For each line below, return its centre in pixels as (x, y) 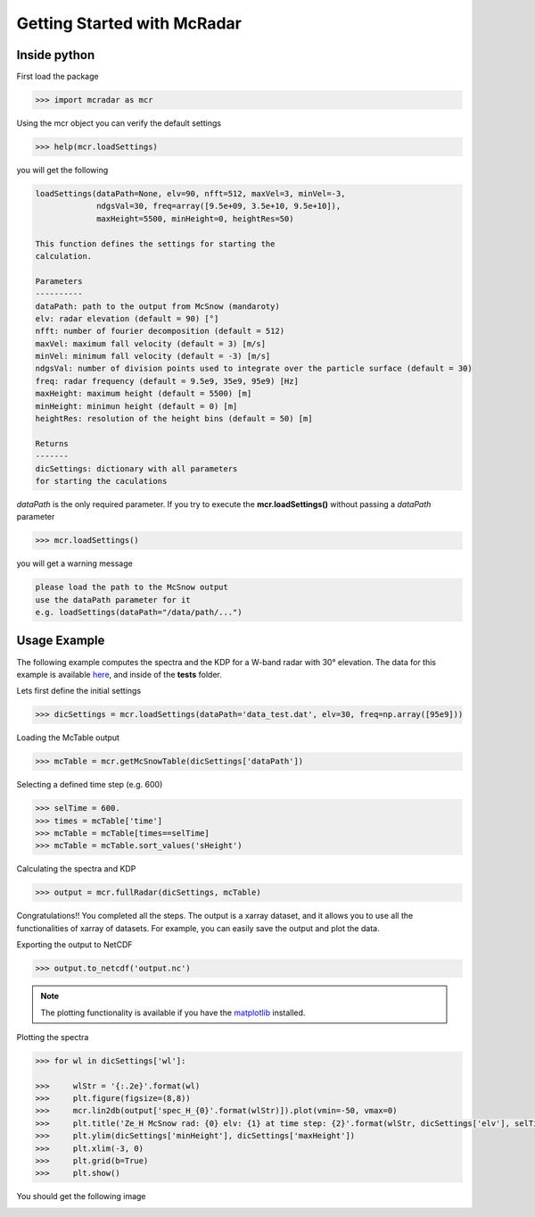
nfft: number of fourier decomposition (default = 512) (160, 331)
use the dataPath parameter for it (113, 600)
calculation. (64, 256)
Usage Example (61, 641)
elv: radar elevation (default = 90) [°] (127, 318)
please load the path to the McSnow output (132, 588)
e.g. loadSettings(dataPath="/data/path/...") (139, 613)
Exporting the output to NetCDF (74, 945)
